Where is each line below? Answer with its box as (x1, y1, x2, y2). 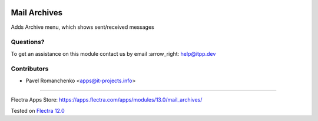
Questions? (11, 38, 45, 46)
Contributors (11, 65, 49, 73)
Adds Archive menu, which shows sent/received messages (11, 23, 154, 31)
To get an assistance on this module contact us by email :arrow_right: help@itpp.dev (11, 50, 216, 57)
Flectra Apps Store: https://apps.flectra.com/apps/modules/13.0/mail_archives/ (11, 96, 203, 103)
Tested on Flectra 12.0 (11, 107, 65, 114)
